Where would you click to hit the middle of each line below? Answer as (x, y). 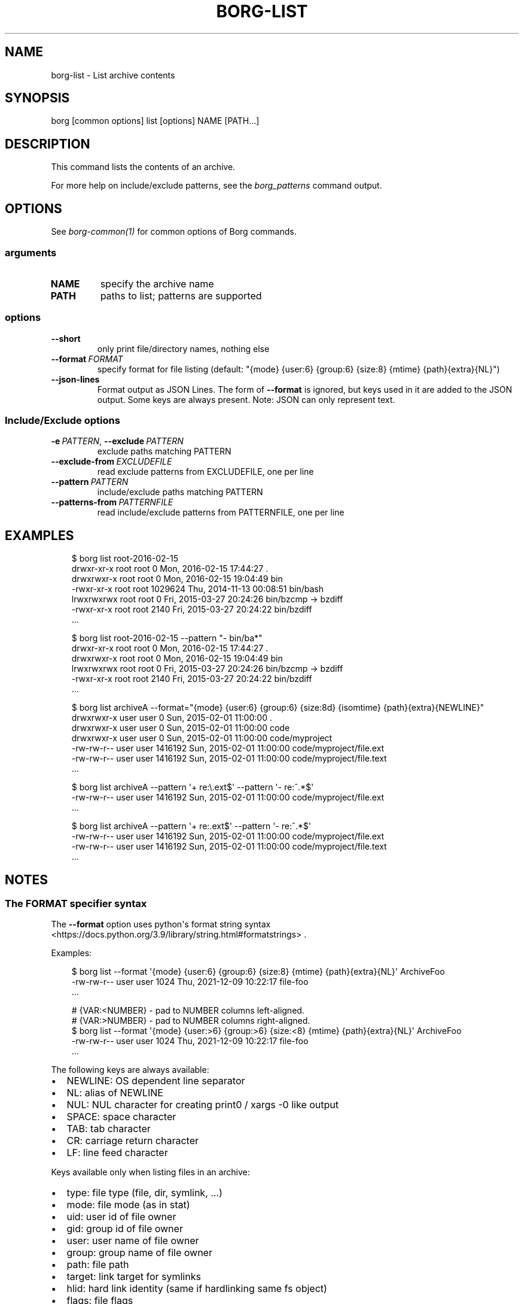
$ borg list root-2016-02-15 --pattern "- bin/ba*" (167, 638)
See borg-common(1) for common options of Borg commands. (174, 232)
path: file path (98, 1265)
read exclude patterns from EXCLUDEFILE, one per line (205, 472)
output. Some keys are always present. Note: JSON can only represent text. (246, 399)
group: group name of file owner (139, 1253)
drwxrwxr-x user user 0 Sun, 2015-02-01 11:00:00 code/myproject (202, 738)
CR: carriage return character (133, 1141)
